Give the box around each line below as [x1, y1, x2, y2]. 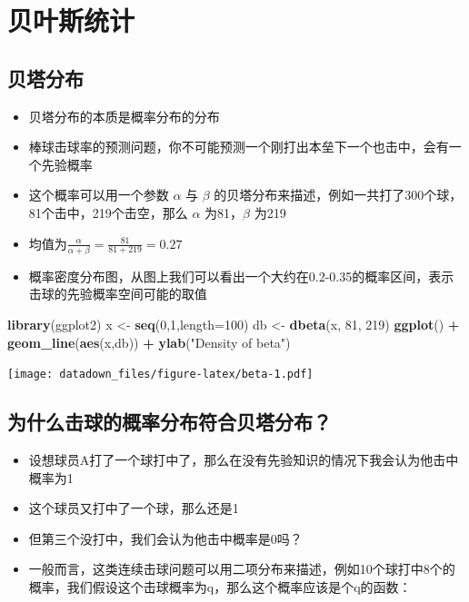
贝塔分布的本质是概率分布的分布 [28, 106, 220, 125]
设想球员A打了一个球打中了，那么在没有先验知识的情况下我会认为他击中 [28, 450, 459, 469]
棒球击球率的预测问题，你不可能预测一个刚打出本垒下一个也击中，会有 [28, 137, 449, 156]
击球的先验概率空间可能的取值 [28, 284, 207, 303]
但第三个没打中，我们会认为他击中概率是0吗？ [28, 528, 303, 548]
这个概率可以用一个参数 [28, 185, 169, 204]
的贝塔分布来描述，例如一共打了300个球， [214, 185, 463, 204]
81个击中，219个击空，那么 [28, 202, 188, 222]
